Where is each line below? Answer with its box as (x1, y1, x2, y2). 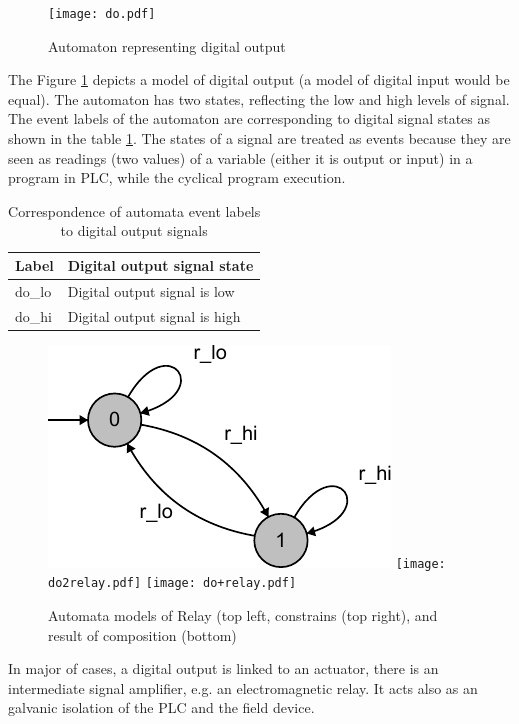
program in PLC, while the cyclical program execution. (8, 167, 346, 188)
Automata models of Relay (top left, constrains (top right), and (48, 605, 438, 626)
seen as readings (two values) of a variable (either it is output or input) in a (8, 147, 473, 168)
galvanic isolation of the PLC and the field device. (8, 697, 315, 718)
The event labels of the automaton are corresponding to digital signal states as (8, 108, 491, 129)
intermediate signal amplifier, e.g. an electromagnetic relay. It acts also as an (8, 677, 478, 698)
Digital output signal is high (67, 305, 241, 326)
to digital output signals (60, 220, 208, 241)
